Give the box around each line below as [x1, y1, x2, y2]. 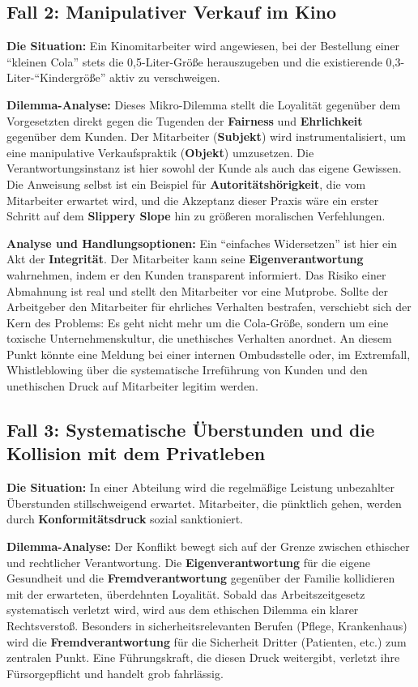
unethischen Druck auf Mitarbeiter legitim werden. [6, 378, 258, 395]
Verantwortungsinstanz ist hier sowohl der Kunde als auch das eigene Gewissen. [6, 160, 402, 177]
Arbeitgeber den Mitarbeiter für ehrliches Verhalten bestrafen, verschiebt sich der [6, 298, 412, 315]
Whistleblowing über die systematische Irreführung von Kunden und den [6, 361, 368, 378]
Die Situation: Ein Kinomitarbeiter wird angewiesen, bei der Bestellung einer [6, 37, 400, 54]
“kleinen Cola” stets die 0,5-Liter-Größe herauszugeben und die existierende [6, 53, 382, 70]
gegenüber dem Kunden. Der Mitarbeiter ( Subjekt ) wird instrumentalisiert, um [6, 128, 406, 145]
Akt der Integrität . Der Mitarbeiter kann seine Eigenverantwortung [6, 250, 364, 267]
